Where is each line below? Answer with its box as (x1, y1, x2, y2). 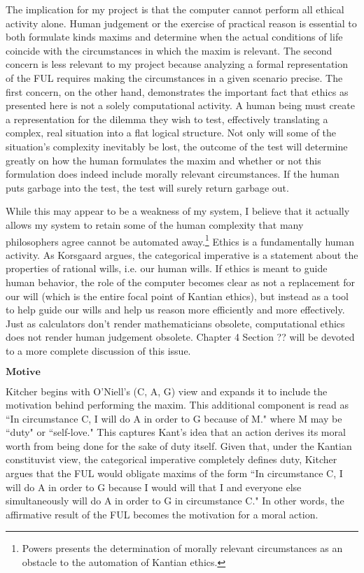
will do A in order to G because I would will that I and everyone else (6, 479, 302, 494)
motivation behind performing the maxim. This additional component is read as (6, 397, 349, 412)
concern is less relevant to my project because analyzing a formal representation (6, 57, 349, 71)
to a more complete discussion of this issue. (6, 343, 191, 358)
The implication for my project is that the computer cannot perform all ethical (6, 2, 344, 16)
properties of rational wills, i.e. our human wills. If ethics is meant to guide (6, 261, 328, 276)
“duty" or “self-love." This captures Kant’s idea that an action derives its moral (6, 425, 346, 439)
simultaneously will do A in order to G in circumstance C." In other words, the (6, 493, 344, 508)
